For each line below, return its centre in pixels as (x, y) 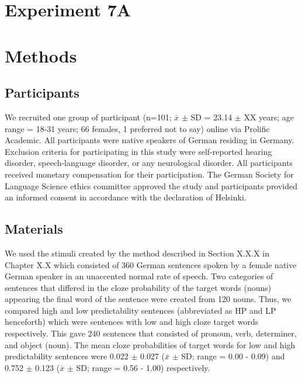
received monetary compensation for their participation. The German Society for (149, 174)
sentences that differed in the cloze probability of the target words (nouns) (138, 287)
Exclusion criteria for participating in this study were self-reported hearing (138, 151)
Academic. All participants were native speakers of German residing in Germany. (150, 140)
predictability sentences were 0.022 (67, 356)
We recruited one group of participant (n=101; (88, 117)
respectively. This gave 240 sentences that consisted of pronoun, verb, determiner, (151, 333)
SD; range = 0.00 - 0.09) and (233, 356)
